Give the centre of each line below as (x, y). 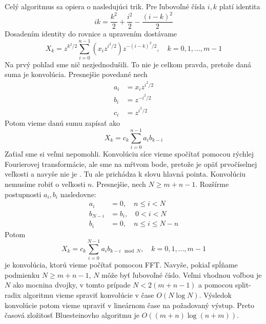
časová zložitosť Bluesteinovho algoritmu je (72, 315)
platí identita (240, 6)
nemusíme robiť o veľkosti (45, 184)
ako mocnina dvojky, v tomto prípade (71, 285)
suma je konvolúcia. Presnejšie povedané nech (76, 74)
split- (243, 285)
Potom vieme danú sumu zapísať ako (63, 123)
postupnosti (23, 194)
